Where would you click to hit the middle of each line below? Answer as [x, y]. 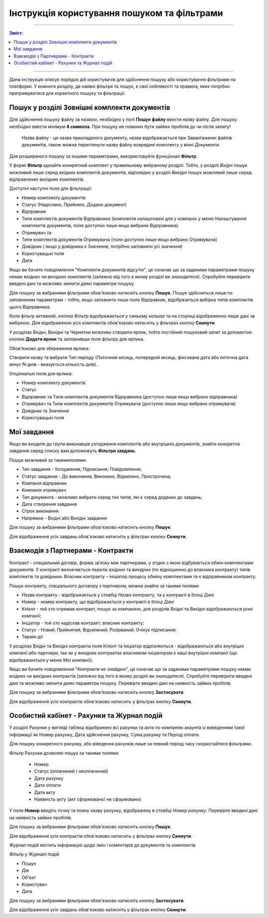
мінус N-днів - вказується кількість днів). [53, 364]
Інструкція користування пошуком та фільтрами [116, 13]
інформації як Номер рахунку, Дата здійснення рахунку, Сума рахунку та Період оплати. [105, 734]
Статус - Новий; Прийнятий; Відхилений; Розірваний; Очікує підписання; [99, 630]
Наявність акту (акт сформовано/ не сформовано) [88, 799]
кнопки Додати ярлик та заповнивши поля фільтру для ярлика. [77, 339]
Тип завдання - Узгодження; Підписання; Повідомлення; [82, 469]
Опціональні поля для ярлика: [41, 373]
